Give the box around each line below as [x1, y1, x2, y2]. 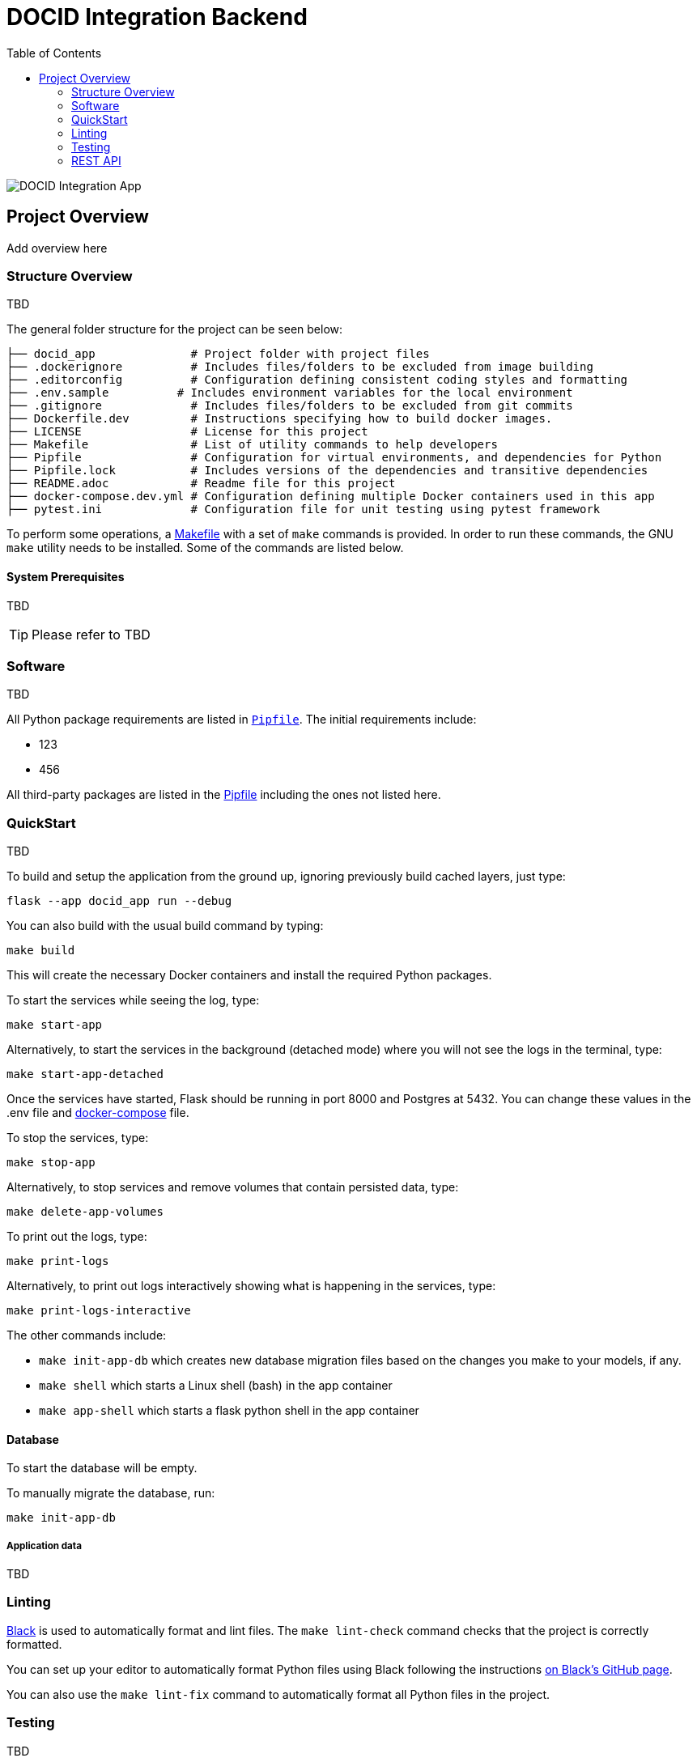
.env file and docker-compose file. [6, 1106, 189, 1120]
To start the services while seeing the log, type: [6, 993, 260, 1008]
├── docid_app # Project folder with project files [6, 347, 430, 361]
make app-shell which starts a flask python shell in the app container [39, 1403, 419, 1418]
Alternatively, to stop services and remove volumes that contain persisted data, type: [6, 1180, 459, 1195]
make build [6, 944, 75, 957]
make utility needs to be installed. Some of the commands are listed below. [6, 541, 404, 555]
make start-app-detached [6, 1068, 164, 1081]
